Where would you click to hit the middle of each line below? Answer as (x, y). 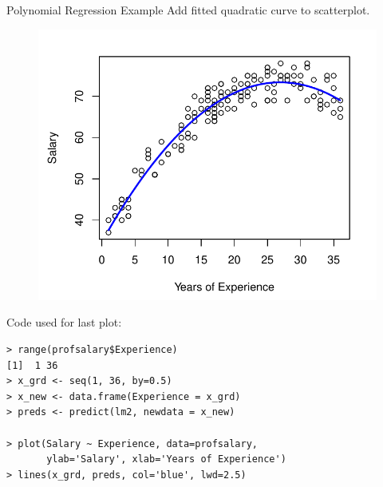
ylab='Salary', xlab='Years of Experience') (166, 459)
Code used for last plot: (64, 322)
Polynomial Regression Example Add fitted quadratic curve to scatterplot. (188, 10)
